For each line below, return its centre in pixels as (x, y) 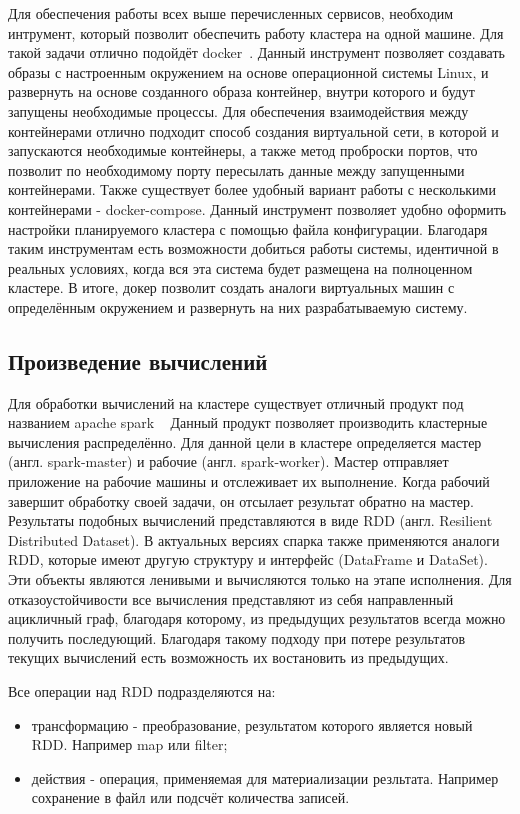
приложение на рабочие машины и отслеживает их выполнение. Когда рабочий (249, 481)
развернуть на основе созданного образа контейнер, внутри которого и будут (241, 91)
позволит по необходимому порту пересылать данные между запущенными (236, 169)
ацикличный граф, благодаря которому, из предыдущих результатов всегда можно (257, 618)
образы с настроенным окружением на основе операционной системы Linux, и (248, 71)
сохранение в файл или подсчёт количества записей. (190, 797)
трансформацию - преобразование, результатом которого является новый (252, 724)
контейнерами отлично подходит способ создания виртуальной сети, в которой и (253, 130)
